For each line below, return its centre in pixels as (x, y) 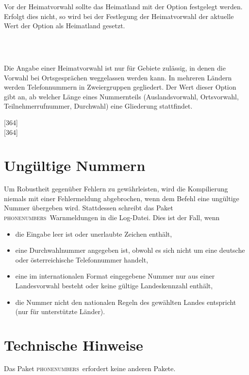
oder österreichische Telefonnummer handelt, (82, 259)
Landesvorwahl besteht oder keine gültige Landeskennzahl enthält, (114, 285)
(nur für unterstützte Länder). (60, 311)
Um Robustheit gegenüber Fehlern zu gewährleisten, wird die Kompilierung (116, 189)
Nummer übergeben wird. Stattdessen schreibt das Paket (89, 208)
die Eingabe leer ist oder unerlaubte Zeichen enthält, (94, 234)
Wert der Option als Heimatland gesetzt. (65, 26)
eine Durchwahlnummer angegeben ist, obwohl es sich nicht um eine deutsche (130, 250)
